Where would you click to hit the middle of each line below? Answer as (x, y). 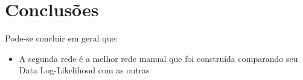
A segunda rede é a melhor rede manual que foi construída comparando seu (158, 58)
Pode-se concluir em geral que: (61, 38)
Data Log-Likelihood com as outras (84, 70)
